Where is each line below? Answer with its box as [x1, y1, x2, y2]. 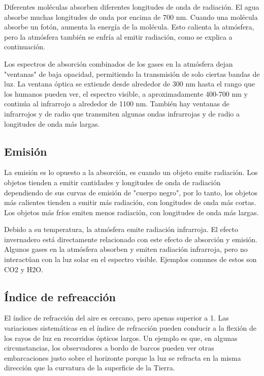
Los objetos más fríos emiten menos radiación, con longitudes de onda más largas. [4, 207, 259, 217]
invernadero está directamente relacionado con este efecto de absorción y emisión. [4, 234, 257, 244]
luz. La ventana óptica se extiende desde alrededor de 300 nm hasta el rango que [4, 78, 255, 89]
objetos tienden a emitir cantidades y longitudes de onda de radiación [4, 177, 221, 187]
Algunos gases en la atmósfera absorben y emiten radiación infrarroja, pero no [4, 244, 248, 254]
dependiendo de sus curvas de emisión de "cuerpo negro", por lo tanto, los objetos [4, 187, 258, 197]
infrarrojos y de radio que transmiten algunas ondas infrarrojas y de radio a [4, 108, 240, 119]
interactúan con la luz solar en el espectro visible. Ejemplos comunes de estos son [4, 254, 257, 265]
